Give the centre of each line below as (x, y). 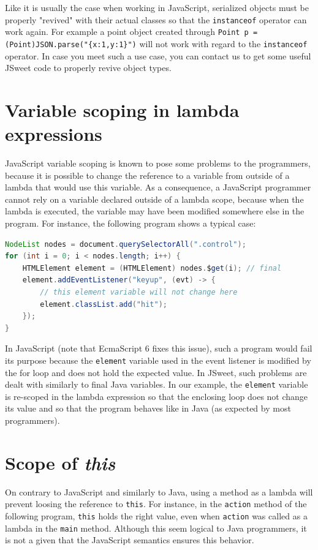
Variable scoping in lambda (122, 109)
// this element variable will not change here (139, 292)
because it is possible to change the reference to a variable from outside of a (147, 175)
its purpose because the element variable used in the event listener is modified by (158, 360)
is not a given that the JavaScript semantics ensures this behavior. (130, 540)
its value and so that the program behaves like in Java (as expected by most (148, 408)
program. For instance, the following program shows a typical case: (131, 223)
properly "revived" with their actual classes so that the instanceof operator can (156, 19)
